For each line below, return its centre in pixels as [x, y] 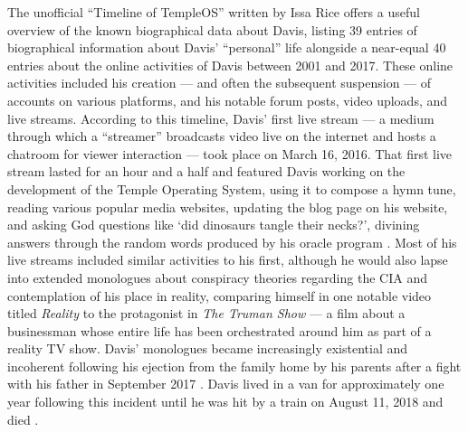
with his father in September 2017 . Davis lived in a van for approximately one [226, 384]
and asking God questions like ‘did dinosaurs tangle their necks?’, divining [214, 225]
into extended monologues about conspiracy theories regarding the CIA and [217, 277]
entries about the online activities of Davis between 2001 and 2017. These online [230, 65]
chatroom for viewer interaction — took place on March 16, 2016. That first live [230, 153]
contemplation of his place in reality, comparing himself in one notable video [220, 295]
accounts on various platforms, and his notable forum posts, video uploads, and [228, 100]
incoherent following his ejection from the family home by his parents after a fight [234, 366]
